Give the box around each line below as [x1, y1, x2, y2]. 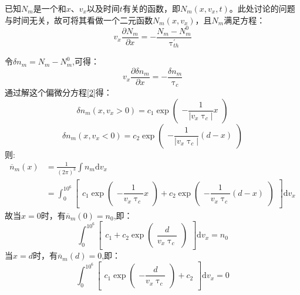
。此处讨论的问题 [229, 2, 295, 14]
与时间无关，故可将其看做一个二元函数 [5, 13, 153, 26]
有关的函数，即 [122, 2, 180, 14]
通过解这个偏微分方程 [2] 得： [5, 86, 112, 99]
